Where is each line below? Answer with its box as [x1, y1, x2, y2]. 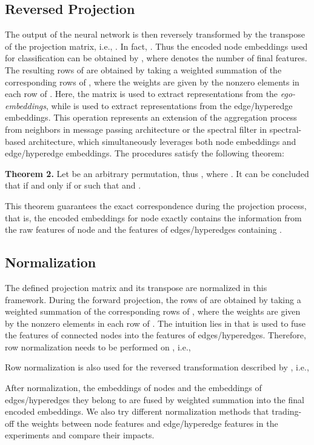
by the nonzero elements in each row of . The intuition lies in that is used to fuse [5, 316, 306, 329]
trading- [272, 405, 302, 418]
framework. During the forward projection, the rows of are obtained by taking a [5, 293, 301, 306]
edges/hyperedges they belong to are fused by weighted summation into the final [5, 393, 304, 406]
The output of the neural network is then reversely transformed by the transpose [5, 28, 305, 41]
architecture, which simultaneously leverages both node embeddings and [28, 135, 296, 147]
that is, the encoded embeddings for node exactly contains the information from [5, 211, 302, 224]
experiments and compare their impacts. [5, 429, 155, 441]
